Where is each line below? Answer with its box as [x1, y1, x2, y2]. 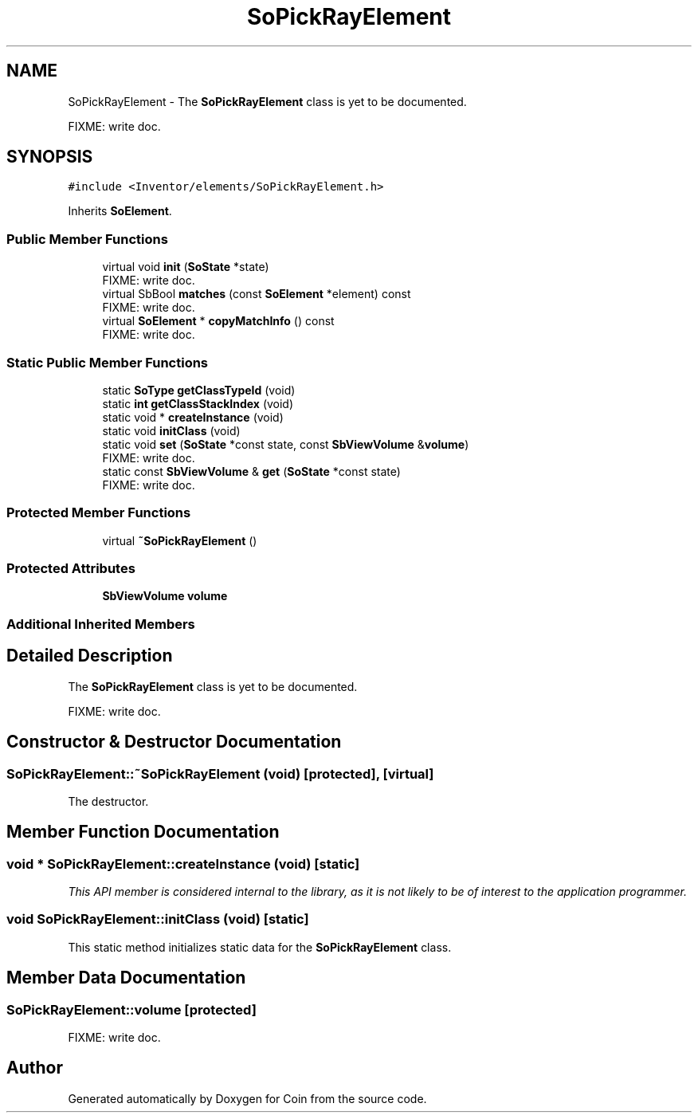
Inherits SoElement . [68, 204, 172, 218]
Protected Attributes [6, 560, 135, 577]
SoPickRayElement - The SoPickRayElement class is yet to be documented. [68, 94, 467, 108]
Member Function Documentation [6, 822, 280, 842]
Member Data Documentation [6, 968, 246, 988]
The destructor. [68, 794, 149, 808]
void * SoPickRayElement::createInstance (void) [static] [6, 855, 360, 872]
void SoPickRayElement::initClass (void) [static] [6, 911, 309, 928]
